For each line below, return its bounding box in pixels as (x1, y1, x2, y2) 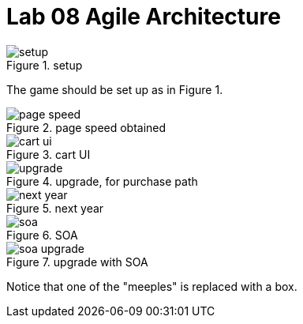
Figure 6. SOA (6, 228, 78, 242)
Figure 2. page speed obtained (6, 120, 166, 134)
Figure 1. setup (6, 58, 83, 72)
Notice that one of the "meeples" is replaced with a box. (6, 279, 297, 293)
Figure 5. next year (6, 201, 104, 215)
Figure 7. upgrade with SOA (6, 254, 148, 269)
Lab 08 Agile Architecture (6, 3, 281, 30)
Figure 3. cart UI (6, 147, 91, 161)
